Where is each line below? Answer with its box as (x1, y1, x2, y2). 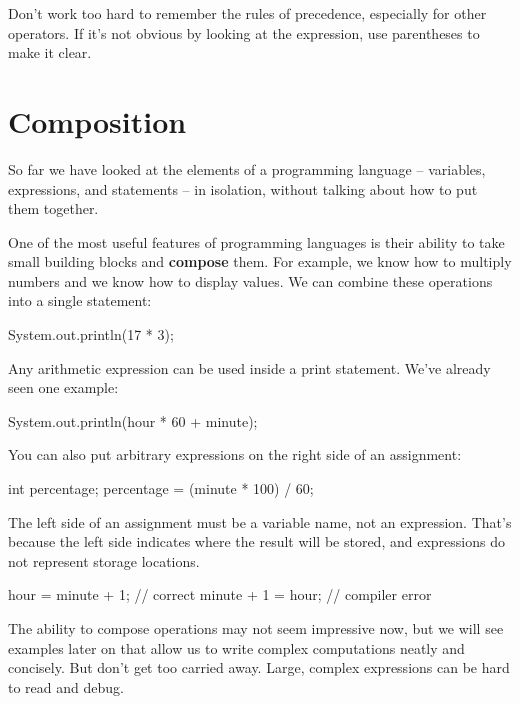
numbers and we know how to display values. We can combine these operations (8, 270, 493, 291)
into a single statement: (8, 290, 152, 311)
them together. (8, 198, 99, 219)
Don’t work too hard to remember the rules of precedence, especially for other (8, 3, 487, 23)
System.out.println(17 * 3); (8, 324, 174, 345)
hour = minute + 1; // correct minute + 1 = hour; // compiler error (8, 584, 432, 605)
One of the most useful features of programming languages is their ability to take (8, 231, 505, 252)
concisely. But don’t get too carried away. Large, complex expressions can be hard (8, 657, 510, 678)
